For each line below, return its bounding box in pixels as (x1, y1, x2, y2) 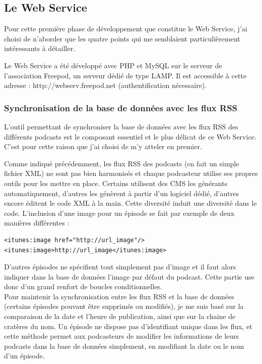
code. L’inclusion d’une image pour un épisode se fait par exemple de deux (4, 207, 235, 218)
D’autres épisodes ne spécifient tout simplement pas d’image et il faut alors (4, 261, 236, 272)
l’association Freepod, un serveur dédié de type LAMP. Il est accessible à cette (4, 70, 247, 80)
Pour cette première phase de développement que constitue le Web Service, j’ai (4, 23, 247, 34)
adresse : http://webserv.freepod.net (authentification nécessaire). (4, 80, 207, 90)
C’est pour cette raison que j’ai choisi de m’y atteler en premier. (4, 141, 202, 152)
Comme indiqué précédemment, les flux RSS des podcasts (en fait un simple (4, 158, 239, 168)
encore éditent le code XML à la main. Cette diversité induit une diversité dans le (4, 198, 257, 208)
